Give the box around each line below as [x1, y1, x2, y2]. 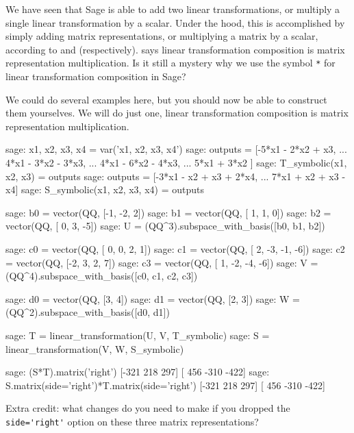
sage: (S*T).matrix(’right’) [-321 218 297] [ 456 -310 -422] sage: [5, 364, 270, 379]
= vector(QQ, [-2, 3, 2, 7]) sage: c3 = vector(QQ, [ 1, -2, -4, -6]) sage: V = [5, 255, 318, 269]
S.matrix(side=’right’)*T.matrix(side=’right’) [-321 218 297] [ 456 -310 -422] [5, 378, 326, 392]
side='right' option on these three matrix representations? [5, 414, 259, 428]
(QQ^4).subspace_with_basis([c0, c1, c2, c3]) [5, 269, 198, 283]
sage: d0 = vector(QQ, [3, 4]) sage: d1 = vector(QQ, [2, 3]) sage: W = [5, 291, 300, 306]
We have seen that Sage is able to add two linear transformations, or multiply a [5, 2, 340, 16]
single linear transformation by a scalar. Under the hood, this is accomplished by [5, 15, 345, 29]
